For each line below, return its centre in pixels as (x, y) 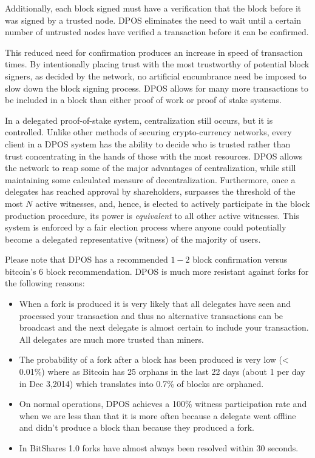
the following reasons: (45, 283)
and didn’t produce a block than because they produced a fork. (137, 427)
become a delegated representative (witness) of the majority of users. (133, 239)
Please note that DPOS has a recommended (86, 259)
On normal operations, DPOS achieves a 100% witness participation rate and (163, 404)
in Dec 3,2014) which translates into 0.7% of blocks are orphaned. (141, 383)
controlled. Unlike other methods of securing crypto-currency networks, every (148, 132)
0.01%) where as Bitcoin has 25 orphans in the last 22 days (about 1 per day (162, 372)
